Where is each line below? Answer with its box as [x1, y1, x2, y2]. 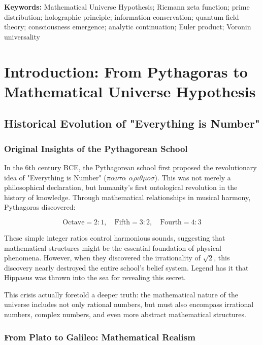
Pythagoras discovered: [4, 202, 76, 212]
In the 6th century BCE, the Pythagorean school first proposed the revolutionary [4, 162, 257, 172]
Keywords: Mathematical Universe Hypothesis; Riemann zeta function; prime [4, 2, 250, 12]
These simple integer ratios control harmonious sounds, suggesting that [4, 232, 225, 243]
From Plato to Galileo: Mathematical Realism [4, 330, 195, 343]
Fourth [160, 218, 182, 226]
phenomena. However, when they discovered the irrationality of [4, 252, 201, 263]
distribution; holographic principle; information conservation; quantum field [4, 11, 239, 22]
